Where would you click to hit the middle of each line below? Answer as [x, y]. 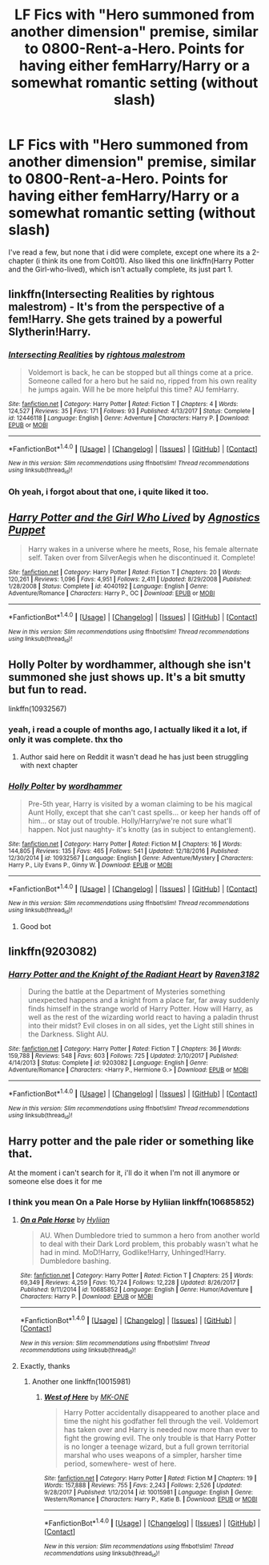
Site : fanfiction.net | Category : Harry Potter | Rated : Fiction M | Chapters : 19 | [150, 1479]
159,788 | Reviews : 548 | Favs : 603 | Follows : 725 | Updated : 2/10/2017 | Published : [123, 1056]
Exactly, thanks [45, 1366]
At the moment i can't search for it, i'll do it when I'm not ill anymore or [124, 1173]
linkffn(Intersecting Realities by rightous [111, 294]
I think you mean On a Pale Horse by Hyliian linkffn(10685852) [131, 1202]
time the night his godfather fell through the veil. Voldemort [161, 1421]
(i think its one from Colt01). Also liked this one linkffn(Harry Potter [145, 260]
